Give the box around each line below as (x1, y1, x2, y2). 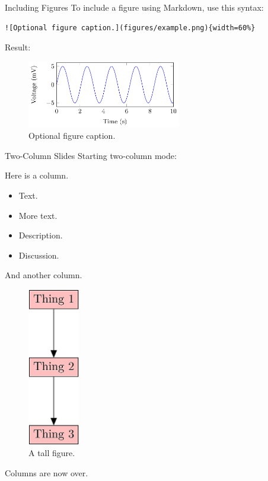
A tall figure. (28, 447, 75, 459)
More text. (18, 209, 58, 221)
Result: (5, 41, 31, 53)
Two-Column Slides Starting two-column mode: (5, 149, 177, 161)
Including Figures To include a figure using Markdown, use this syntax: (5, 1, 264, 13)
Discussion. (18, 249, 59, 261)
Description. (18, 229, 63, 241)
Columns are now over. (5, 466, 88, 479)
